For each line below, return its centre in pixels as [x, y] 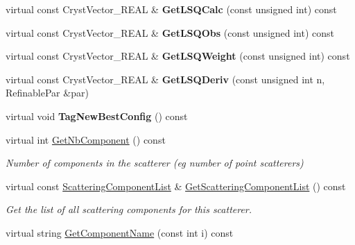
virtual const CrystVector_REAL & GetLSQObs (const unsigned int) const [170, 32]
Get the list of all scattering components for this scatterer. [129, 209]
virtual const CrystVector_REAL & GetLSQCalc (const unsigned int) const [171, 9]
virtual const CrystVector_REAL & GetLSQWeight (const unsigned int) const [178, 56]
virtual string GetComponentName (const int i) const [120, 232]
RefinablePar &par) [47, 93]
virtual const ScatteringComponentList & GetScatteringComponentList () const [176, 186]
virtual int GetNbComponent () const [86, 139]
